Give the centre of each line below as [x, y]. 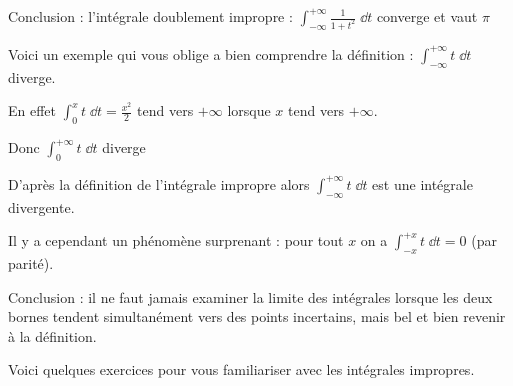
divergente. [41, 206]
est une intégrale [422, 183]
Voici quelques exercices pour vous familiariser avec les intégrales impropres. [241, 369]
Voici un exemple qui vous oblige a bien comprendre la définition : [211, 53]
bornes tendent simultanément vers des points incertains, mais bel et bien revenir [257, 316]
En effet [32, 110]
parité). [31, 263]
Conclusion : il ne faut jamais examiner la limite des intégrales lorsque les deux [250, 296]
